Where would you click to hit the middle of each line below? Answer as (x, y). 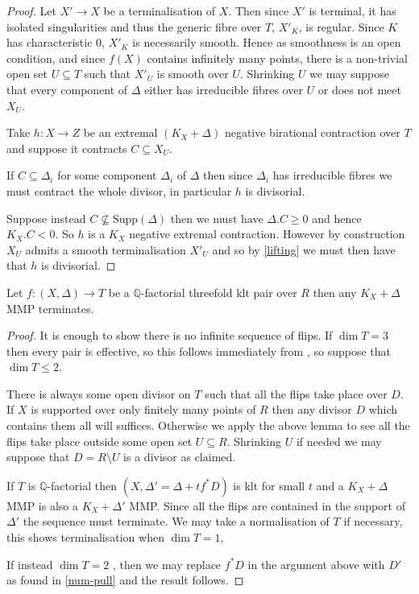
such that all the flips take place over (296, 393)
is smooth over (193, 74)
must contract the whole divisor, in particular (119, 190)
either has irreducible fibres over (224, 89)
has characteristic (50, 42)
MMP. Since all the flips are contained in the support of (267, 505)
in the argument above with (316, 564)
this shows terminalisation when (85, 537)
